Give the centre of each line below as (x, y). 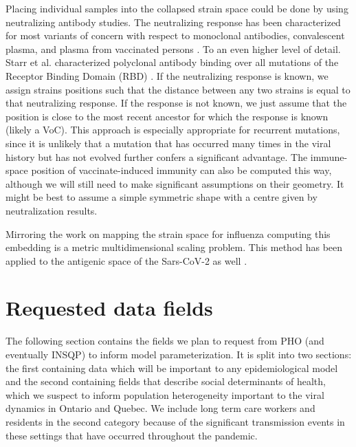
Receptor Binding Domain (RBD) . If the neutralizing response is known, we (167, 75)
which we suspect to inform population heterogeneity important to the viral (165, 394)
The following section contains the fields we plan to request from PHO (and (165, 341)
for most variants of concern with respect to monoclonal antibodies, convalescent (175, 35)
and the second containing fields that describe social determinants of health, (166, 381)
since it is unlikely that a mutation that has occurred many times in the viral (168, 143)
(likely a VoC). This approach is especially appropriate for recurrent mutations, (173, 130)
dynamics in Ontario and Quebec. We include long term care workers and (160, 408)
